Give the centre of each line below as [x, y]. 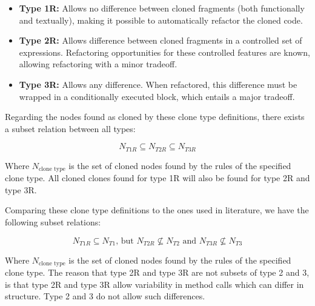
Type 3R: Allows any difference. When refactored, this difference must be [158, 84]
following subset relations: [53, 222]
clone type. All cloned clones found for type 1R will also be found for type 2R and [157, 178]
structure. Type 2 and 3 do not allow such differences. [105, 296]
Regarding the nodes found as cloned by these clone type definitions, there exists [155, 117]
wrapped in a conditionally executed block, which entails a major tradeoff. [157, 96]
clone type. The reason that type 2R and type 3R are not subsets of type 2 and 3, [157, 272]
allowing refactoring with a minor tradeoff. [98, 64]
